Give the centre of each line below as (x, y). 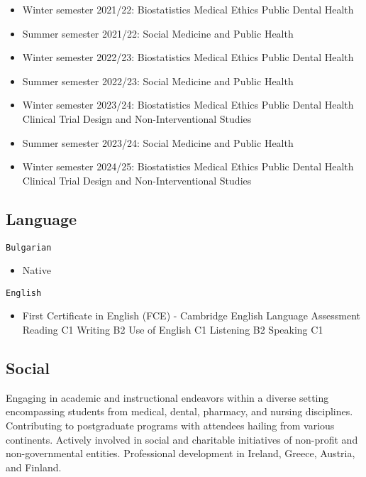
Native (37, 270)
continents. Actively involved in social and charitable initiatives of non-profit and (182, 439)
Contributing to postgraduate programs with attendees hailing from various (170, 426)
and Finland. (34, 467)
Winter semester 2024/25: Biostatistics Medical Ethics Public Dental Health (188, 166)
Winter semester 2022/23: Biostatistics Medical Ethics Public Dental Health (188, 57)
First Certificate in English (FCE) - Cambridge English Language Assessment (192, 316)
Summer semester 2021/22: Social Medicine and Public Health (158, 33)
